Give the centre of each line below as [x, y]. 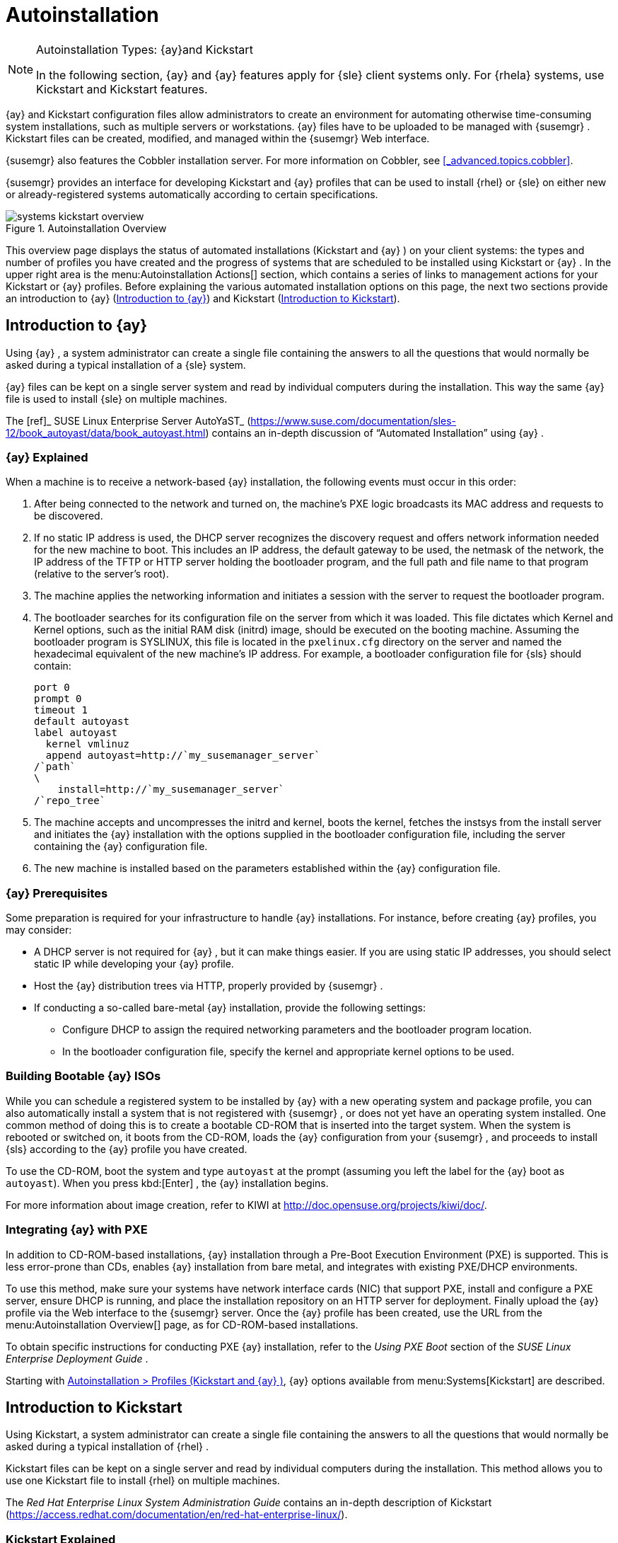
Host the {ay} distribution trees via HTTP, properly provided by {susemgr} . [209, 986]
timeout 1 [61, 710]
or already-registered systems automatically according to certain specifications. [192, 194]
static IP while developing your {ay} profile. [134, 964]
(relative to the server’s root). [101, 574]
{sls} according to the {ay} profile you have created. [127, 1149]
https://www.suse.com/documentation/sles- [354, 420]
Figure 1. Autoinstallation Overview [86, 228]
